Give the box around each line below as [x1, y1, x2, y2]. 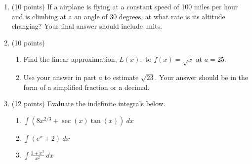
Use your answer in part [23, 72, 96, 82]
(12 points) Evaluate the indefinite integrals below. [11, 98, 166, 109]
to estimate [104, 72, 139, 82]
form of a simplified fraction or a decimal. [23, 82, 150, 92]
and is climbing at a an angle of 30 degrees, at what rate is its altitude [11, 11, 225, 21]
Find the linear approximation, [23, 54, 117, 64]
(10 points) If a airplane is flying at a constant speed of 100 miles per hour [11, 1, 238, 11]
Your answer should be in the [159, 72, 249, 82]
